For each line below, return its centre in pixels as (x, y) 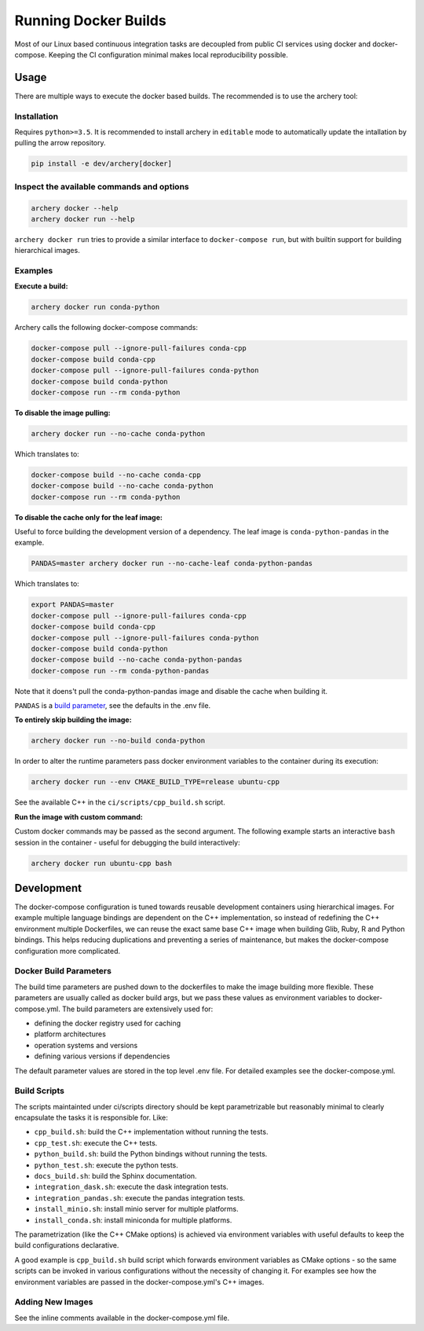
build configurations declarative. (67, 1245)
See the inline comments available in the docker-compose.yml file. (122, 1318)
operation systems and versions (86, 1045)
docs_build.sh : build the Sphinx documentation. (115, 1175)
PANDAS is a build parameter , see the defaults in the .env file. (113, 706)
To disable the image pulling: (62, 412)
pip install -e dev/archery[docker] (102, 164)
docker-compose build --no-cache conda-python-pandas (137, 660)
